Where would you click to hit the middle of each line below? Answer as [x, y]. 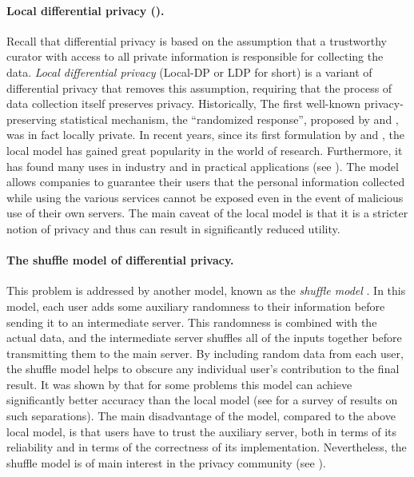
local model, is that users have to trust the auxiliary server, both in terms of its [202, 431]
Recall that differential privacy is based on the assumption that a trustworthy [197, 40]
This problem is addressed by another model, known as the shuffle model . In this [206, 290]
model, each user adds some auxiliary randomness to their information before [196, 306]
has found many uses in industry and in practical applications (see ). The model [203, 166]
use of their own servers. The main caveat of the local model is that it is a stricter [207, 213]
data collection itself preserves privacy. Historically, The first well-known [184, 103]
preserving [32, 119]
